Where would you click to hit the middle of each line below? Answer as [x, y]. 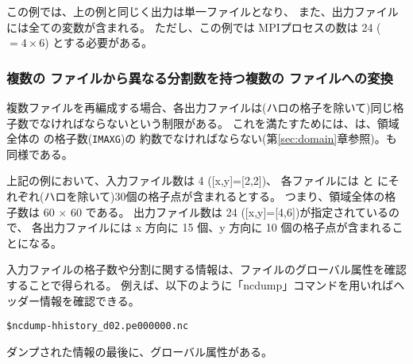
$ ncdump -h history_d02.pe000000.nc [98, 326]
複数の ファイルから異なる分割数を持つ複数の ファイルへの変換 [200, 77]
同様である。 [40, 153]
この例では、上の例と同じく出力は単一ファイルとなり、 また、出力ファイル [203, 11]
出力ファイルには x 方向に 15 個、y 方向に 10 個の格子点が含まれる [218, 227]
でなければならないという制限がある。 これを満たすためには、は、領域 [214, 123]
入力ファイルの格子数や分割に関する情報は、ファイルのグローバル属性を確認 [206, 269]
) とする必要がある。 [98, 42]
